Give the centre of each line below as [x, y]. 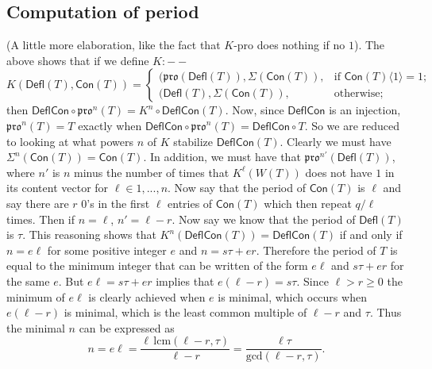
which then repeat [308, 203]
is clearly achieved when [147, 296]
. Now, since [255, 110]
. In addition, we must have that [222, 157]
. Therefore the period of [316, 250]
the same [28, 281]
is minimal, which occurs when [292, 296]
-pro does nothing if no [289, 45]
